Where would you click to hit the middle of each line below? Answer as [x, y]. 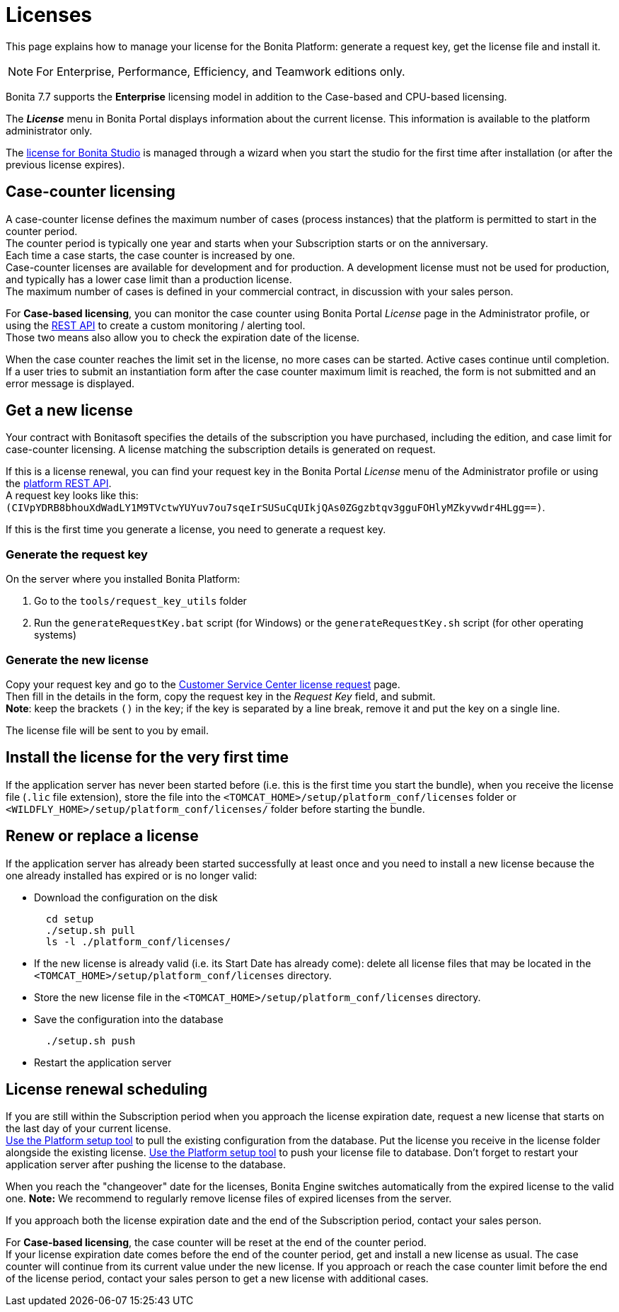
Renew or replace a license [102, 836]
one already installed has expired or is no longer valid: [132, 875]
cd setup [70, 919]
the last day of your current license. [88, 1129]
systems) [56, 635]
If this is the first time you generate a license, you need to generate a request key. [196, 530]
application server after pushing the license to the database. [146, 1165]
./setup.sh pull [91, 930]
